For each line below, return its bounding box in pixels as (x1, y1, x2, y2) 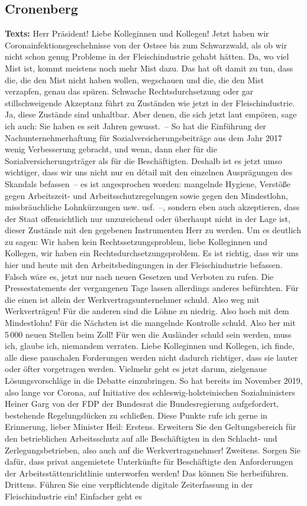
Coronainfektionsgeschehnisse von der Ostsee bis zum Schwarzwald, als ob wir (5, 38, 287, 51)
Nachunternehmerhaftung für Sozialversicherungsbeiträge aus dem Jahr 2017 (5, 131, 282, 143)
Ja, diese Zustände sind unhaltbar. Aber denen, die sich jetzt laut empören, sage (5, 108, 297, 120)
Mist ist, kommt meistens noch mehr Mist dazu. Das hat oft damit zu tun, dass (5, 61, 293, 74)
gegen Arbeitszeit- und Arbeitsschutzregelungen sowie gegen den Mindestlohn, (5, 189, 288, 201)
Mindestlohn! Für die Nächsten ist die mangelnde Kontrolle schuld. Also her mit (5, 316, 296, 329)
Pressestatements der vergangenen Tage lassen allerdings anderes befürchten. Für (5, 282, 299, 294)
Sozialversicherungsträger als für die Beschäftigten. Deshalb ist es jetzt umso (5, 154, 282, 167)
